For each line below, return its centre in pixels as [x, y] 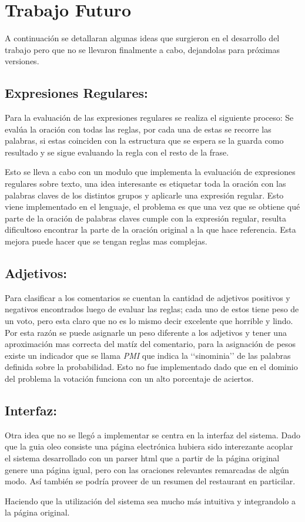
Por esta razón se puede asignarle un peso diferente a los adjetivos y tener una [146, 332]
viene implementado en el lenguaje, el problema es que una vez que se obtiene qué [152, 207]
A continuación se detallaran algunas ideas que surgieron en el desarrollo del [142, 38]
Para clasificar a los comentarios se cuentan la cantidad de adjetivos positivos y [148, 297]
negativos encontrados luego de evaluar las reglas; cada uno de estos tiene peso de [152, 309]
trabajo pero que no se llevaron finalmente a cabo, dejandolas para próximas [142, 49]
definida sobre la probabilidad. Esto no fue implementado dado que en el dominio [151, 367]
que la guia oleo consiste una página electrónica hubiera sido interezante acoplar [149, 446]
